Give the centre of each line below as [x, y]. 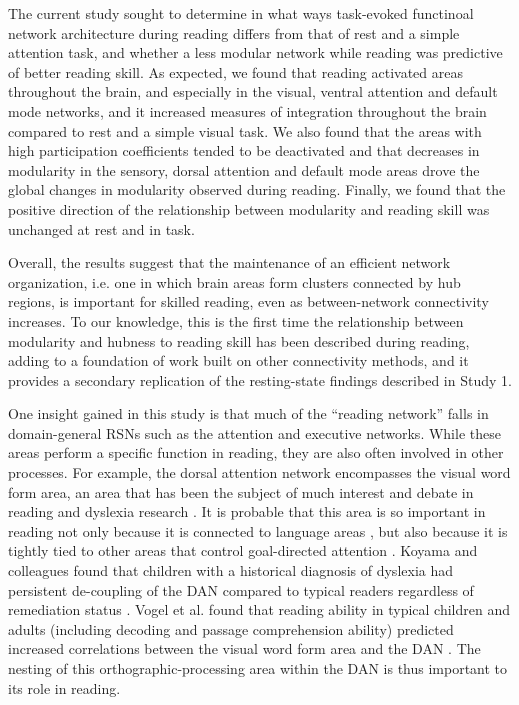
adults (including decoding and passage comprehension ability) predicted [231, 628]
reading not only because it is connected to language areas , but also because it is [258, 530]
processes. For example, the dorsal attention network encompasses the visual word [259, 472]
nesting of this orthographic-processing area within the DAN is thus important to [258, 668]
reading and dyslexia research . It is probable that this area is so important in [247, 511]
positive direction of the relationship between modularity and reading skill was [249, 208]
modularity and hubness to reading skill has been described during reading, [239, 340]
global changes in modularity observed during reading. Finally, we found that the [257, 189]
